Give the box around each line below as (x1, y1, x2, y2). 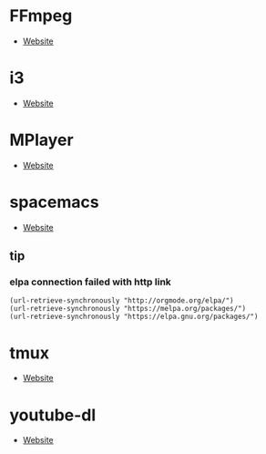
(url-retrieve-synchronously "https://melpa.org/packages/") (9, 304, 247, 314)
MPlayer (9, 129, 75, 150)
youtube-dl (9, 405, 97, 425)
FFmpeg (9, 5, 73, 26)
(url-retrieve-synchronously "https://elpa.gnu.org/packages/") (9, 312, 259, 322)
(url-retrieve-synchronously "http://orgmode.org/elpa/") (9, 296, 234, 305)
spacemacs (9, 192, 99, 212)
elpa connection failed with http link (9, 275, 171, 288)
